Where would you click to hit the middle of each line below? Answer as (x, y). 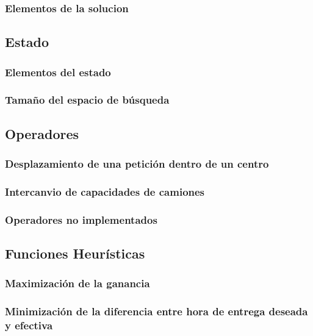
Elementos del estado (58, 72)
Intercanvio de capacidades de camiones (105, 191)
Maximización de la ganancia (77, 283)
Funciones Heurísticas (75, 253)
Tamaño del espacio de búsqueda (87, 100)
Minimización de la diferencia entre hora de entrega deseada (156, 311)
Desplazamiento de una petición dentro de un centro (137, 164)
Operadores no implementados (81, 219)
